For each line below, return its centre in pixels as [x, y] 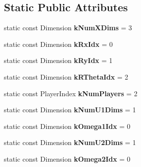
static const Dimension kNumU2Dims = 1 [70, 142]
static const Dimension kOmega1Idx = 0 [67, 126]
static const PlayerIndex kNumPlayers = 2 [71, 93]
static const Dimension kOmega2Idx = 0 [67, 158]
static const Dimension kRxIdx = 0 [58, 44]
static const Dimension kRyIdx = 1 [58, 60]
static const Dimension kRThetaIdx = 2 [66, 76]
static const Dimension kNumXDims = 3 [68, 28]
